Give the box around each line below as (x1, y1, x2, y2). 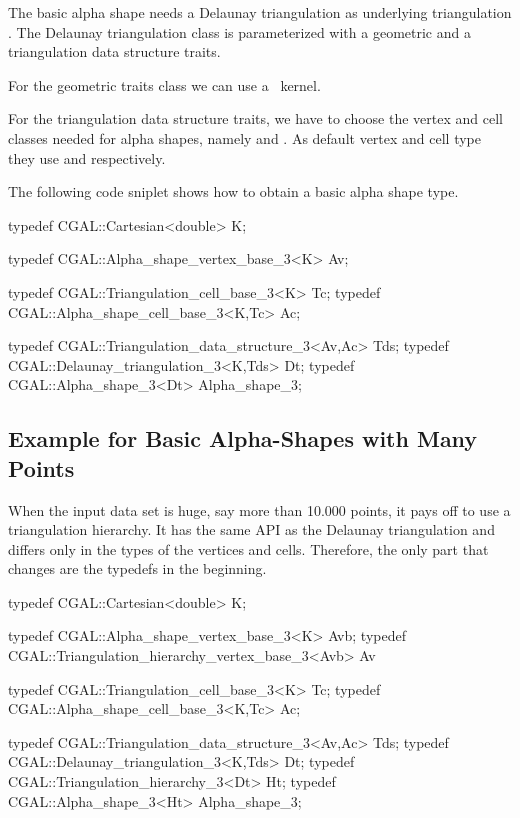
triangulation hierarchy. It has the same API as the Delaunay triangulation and (8, 519, 495, 540)
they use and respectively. (8, 147, 166, 168)
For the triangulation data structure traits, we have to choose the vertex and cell (8, 108, 503, 129)
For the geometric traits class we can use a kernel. (8, 74, 321, 95)
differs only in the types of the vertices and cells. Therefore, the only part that (8, 538, 489, 559)
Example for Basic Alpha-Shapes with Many (8, 423, 478, 454)
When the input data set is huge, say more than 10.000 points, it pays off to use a (8, 499, 511, 520)
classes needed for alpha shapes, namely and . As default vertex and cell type (8, 127, 482, 148)
